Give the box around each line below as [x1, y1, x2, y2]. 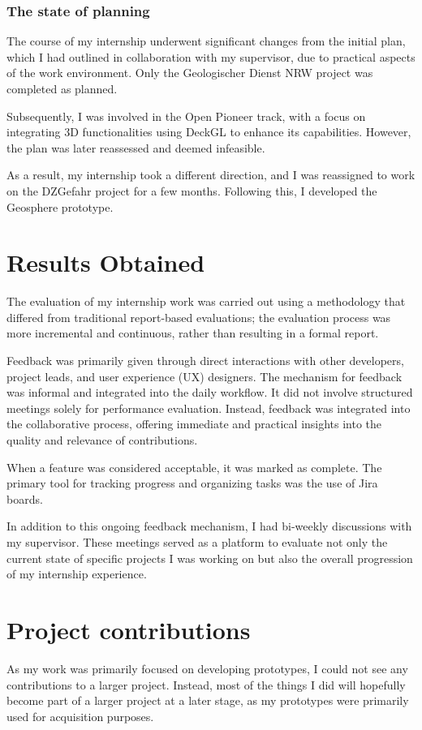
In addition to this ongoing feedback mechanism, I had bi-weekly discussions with [6, 517, 412, 535]
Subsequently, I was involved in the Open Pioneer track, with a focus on [6, 107, 366, 124]
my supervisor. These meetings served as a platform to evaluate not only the [6, 534, 388, 550]
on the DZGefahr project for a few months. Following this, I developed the [6, 182, 377, 199]
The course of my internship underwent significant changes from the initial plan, [6, 32, 406, 49]
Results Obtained [6, 246, 205, 279]
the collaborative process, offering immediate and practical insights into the [6, 415, 382, 432]
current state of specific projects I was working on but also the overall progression [6, 549, 413, 566]
